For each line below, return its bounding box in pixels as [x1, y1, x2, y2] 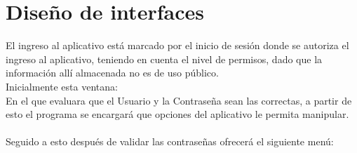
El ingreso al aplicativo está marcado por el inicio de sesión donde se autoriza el [6, 38, 349, 53]
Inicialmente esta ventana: [6, 79, 118, 93]
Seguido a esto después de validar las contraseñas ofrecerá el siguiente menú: [6, 134, 334, 149]
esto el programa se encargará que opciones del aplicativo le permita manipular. [6, 107, 349, 121]
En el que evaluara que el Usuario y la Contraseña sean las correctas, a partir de [6, 93, 352, 107]
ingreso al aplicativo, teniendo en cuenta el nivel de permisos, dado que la [6, 51, 323, 66]
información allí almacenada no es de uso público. [6, 65, 219, 80]
